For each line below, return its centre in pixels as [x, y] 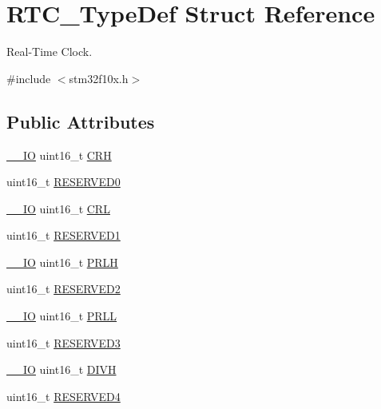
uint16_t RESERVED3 [63, 342]
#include [29, 78]
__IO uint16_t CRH [59, 155]
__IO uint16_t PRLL [62, 316]
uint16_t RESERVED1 [63, 235]
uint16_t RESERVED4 [63, 396]
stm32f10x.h [99, 78]
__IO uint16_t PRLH [62, 262]
